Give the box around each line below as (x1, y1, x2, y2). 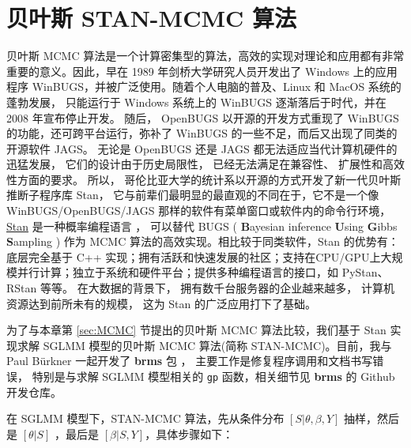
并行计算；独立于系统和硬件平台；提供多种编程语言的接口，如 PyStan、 (17, 264, 389, 280)
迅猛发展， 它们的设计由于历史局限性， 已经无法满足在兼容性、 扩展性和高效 (6, 156, 405, 172)
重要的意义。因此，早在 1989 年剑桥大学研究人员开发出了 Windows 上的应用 (6, 62, 398, 79)
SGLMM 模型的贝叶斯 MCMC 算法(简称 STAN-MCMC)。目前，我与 (43, 337, 392, 353)
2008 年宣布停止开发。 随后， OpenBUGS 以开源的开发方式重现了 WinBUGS (6, 109, 399, 126)
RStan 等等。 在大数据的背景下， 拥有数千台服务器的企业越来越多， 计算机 (6, 280, 394, 296)
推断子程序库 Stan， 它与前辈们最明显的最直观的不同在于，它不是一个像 (6, 186, 379, 203)
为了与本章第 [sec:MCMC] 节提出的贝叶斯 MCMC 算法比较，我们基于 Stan (6, 322, 386, 338)
